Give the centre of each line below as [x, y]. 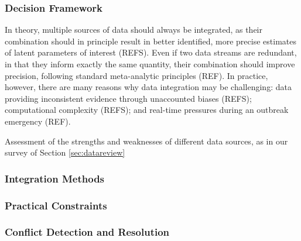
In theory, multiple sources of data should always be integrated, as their [134, 30]
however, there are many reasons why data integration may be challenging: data [148, 87]
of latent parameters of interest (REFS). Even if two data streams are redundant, [151, 52]
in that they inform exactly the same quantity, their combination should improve [150, 64]
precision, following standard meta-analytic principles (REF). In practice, [136, 75]
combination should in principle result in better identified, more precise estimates [150, 41]
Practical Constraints [56, 205]
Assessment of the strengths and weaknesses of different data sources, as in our [146, 141]
